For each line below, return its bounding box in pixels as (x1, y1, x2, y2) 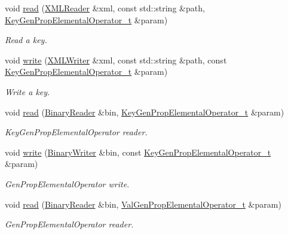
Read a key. (5, 34, 47, 46)
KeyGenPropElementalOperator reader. (5, 126, 148, 138)
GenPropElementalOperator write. (5, 177, 130, 190)
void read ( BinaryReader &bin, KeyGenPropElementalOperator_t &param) (5, 105, 284, 118)
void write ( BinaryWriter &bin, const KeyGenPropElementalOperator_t (5, 145, 271, 158)
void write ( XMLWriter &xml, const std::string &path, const (5, 53, 227, 66)
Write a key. (5, 85, 50, 98)
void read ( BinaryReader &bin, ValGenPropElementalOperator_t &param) (5, 197, 281, 210)
